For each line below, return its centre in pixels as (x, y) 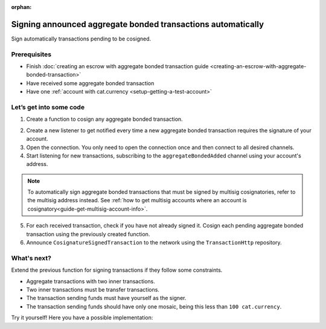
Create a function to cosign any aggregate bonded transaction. (105, 119)
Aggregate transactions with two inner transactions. (91, 281)
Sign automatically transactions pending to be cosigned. (81, 39)
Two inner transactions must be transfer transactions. (93, 289)
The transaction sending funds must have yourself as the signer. (106, 298)
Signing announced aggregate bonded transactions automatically (138, 24)
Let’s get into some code (48, 107)
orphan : (21, 7)
